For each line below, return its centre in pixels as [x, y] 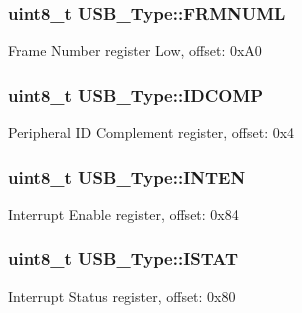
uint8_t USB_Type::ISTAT [123, 258]
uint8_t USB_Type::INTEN [127, 176]
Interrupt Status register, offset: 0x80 [122, 295]
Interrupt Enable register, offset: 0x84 [123, 213]
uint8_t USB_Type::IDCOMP [136, 94]
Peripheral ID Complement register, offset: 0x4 [151, 132]
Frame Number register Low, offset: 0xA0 [135, 50]
